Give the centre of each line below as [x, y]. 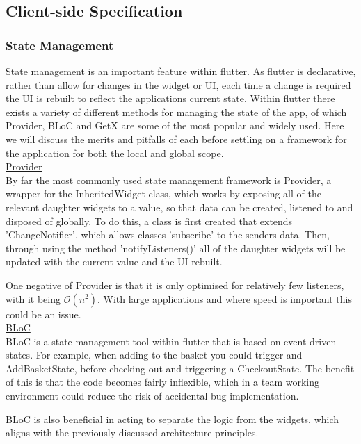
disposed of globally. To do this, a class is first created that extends [149, 221]
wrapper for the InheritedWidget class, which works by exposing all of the [163, 194]
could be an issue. [43, 314]
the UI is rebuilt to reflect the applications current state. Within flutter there [170, 98]
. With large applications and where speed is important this [224, 298]
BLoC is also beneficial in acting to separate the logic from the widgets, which [173, 419]
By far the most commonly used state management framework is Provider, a [169, 180]
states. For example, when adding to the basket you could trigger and [154, 355]
